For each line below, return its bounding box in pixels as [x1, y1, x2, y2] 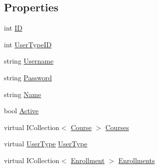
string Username [4, 56, 54, 66]
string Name [4, 89, 41, 99]
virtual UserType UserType [4, 138, 87, 149]
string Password [4, 72, 52, 82]
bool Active [4, 105, 39, 116]
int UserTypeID [4, 39, 52, 49]
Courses [105, 122, 129, 132]
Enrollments [118, 155, 155, 165]
